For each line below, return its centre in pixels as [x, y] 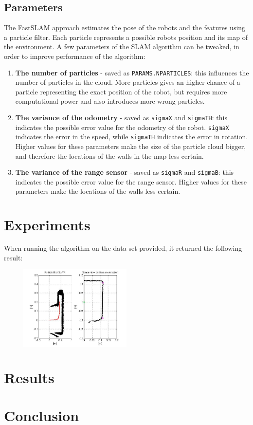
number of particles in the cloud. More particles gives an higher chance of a [128, 82]
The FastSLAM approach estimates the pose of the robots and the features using [125, 28]
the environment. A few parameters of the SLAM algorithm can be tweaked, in [122, 46]
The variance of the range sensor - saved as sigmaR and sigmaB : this [125, 172]
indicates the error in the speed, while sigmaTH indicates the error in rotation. [132, 137]
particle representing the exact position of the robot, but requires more [121, 91]
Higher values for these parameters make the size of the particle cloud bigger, [131, 146]
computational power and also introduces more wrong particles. [110, 101]
